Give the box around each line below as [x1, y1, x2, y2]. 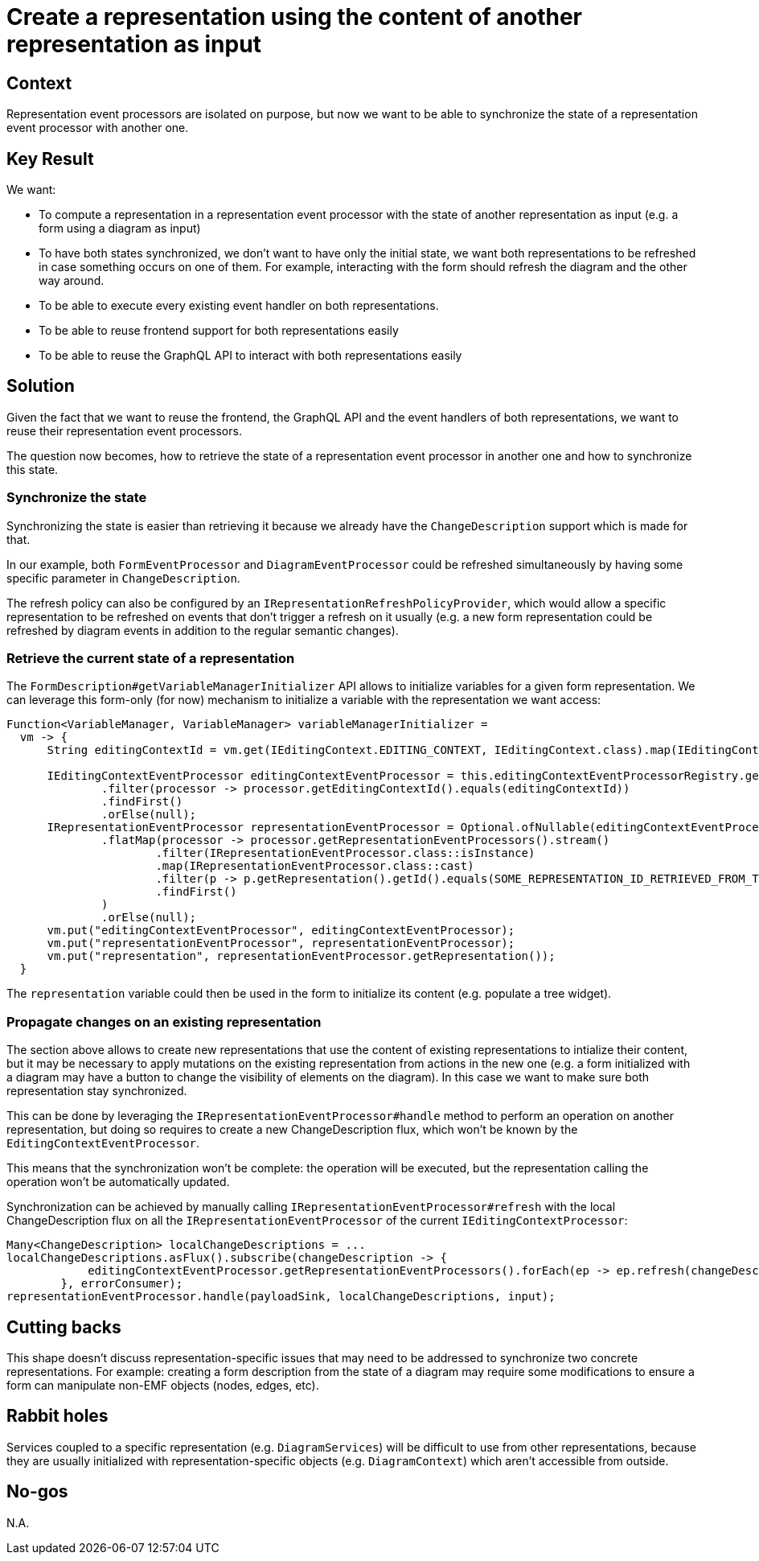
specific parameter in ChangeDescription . [6, 570, 240, 585]
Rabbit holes [6, 1406, 109, 1427]
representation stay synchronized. [6, 1084, 187, 1098]
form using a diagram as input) [39, 221, 201, 236]
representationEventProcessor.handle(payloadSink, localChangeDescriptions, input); [6, 1290, 556, 1304]
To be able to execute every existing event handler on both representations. [39, 299, 439, 313]
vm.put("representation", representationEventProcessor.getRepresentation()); [47, 949, 556, 963]
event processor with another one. [6, 121, 189, 135]
